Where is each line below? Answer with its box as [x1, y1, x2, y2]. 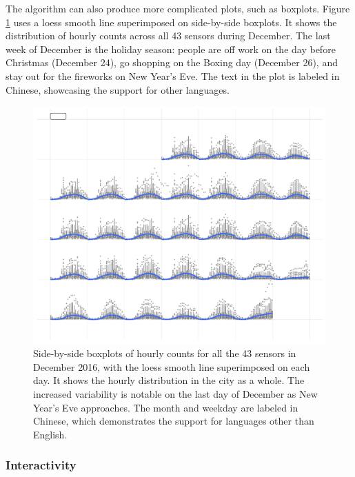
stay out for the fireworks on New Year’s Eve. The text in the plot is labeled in [6, 68, 340, 83]
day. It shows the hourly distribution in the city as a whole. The [33, 373, 305, 387]
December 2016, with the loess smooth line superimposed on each [33, 359, 310, 374]
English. [33, 427, 68, 441]
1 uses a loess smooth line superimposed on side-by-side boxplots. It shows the [6, 14, 337, 29]
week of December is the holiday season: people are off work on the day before [6, 41, 336, 56]
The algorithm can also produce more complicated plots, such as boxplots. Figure [6, 1, 350, 15]
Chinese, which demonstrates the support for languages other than [33, 414, 314, 428]
